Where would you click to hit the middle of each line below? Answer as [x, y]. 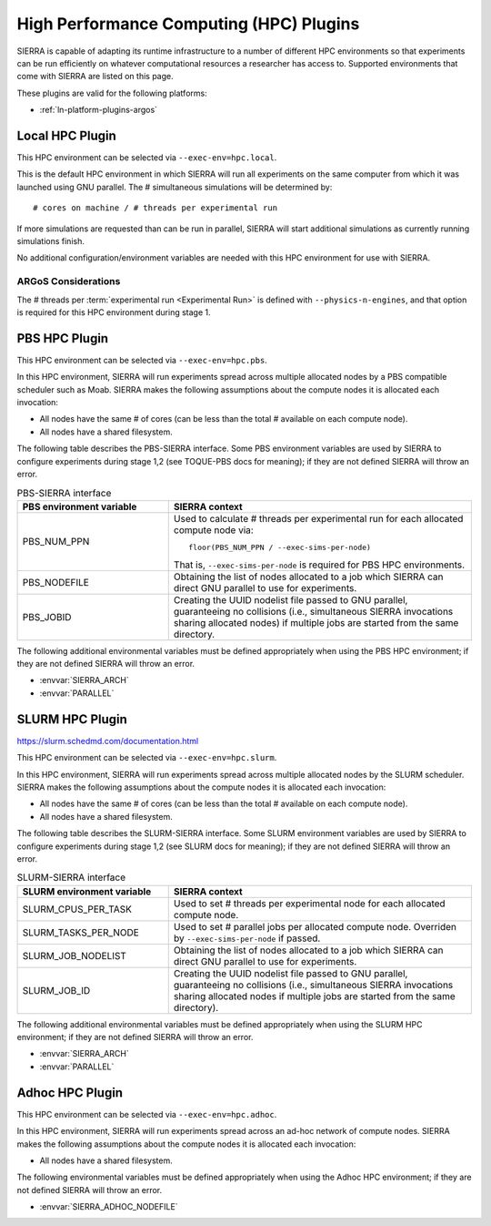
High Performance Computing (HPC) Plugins [188, 24]
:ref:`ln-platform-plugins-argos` [99, 110]
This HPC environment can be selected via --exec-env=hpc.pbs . [142, 360]
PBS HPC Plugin [63, 338]
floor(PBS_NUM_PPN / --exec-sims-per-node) [280, 547]
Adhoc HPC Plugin [70, 1093]
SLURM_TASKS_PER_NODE [81, 932]
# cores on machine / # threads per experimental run [155, 208]
